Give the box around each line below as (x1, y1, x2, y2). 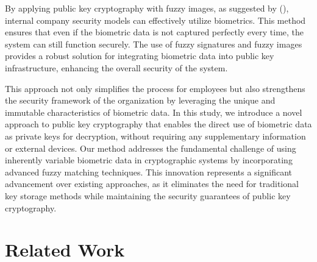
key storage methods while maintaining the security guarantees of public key (5, 189, 291, 202)
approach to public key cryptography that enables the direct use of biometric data (5, 118, 312, 130)
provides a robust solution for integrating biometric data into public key (5, 49, 274, 62)
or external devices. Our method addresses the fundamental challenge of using (5, 141, 296, 154)
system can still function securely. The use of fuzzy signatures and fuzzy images (5, 37, 302, 50)
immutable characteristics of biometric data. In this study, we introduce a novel (5, 105, 302, 118)
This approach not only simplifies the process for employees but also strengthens (5, 82, 305, 94)
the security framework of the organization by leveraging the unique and (5, 94, 276, 107)
